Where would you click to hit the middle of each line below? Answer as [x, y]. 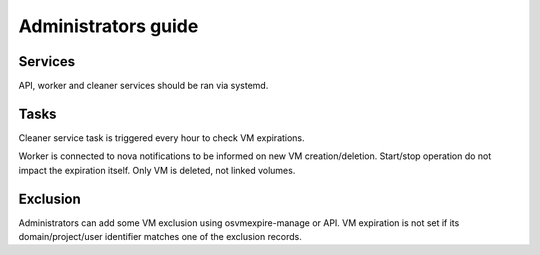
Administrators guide [108, 26]
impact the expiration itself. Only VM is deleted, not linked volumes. [157, 170]
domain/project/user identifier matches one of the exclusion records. [160, 237]
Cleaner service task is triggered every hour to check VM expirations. [161, 137]
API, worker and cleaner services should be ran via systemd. [143, 86]
